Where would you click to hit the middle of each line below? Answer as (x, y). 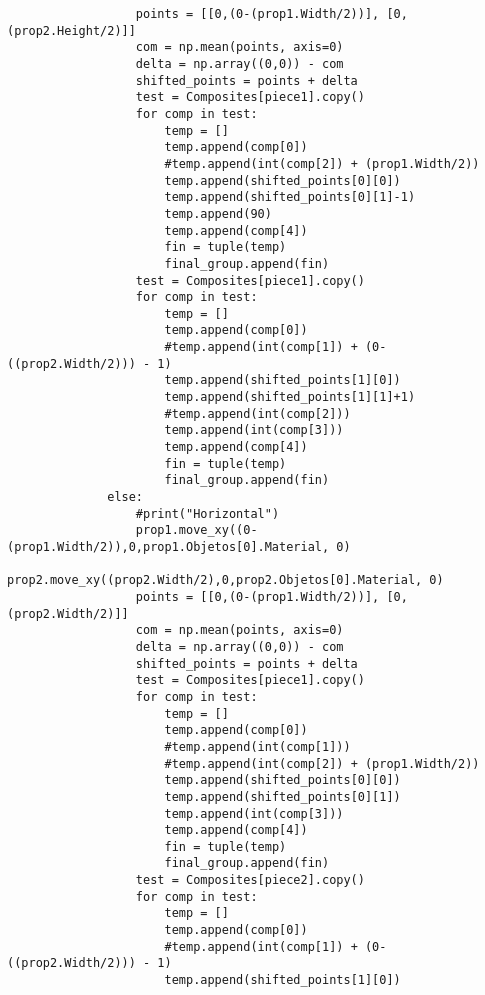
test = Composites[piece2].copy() (250, 880)
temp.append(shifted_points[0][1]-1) (290, 197)
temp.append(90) (218, 213)
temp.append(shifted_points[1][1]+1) (290, 397)
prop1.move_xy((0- (196, 530)
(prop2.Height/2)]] (71, 30)
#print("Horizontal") (207, 513)
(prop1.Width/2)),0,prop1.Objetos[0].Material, (168, 547)
